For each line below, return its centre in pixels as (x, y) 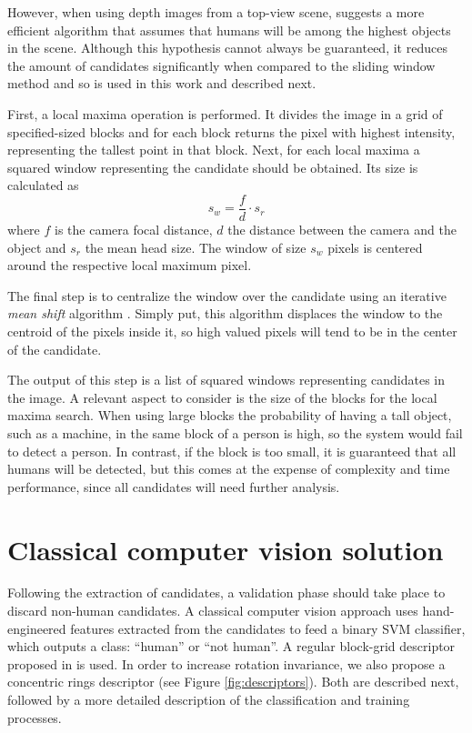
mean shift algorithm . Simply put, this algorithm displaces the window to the (225, 313)
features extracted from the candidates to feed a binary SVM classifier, (268, 628)
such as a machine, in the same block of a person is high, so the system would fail (235, 432)
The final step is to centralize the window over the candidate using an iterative (227, 295)
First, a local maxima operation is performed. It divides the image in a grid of (225, 113)
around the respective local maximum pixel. (130, 265)
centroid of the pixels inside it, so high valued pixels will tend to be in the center (232, 331)
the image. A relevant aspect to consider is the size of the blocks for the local (222, 397)
